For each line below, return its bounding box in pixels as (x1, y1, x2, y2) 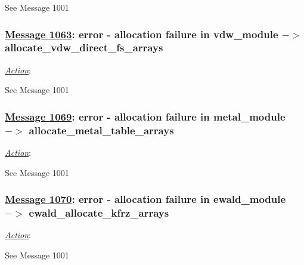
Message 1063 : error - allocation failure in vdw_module (5, 26, 278, 41)
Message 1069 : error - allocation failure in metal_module (5, 109, 286, 124)
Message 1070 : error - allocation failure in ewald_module (5, 192, 286, 207)
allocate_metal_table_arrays (29, 122, 174, 137)
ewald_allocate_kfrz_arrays (29, 205, 169, 220)
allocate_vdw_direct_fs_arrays (5, 40, 163, 55)
